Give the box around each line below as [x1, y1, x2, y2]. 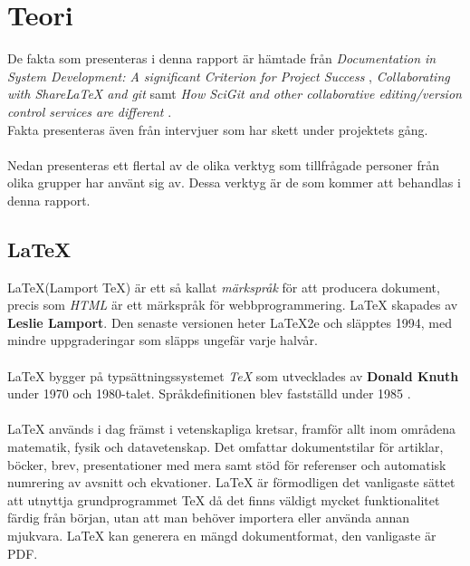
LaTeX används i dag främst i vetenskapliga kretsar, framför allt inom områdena [7, 419, 456, 438]
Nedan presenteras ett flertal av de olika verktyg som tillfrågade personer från [7, 155, 440, 174]
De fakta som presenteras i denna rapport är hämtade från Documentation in [7, 49, 436, 68]
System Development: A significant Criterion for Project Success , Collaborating [7, 66, 450, 85]
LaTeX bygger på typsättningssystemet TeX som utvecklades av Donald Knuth [7, 366, 459, 385]
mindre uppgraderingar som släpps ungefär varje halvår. [7, 331, 318, 350]
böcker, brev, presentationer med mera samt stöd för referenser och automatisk [7, 455, 446, 474]
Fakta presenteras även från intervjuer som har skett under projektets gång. [7, 120, 428, 139]
